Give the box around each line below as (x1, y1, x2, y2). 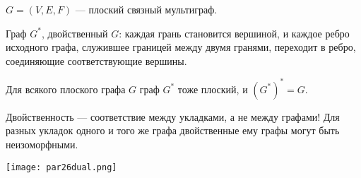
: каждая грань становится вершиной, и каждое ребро (119, 25, 350, 40)
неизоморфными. (6, 137, 78, 152)
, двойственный (41, 25, 108, 40)
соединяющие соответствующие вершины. (6, 53, 187, 68)
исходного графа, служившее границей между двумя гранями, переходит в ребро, (6, 40, 356, 54)
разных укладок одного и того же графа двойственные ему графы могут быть (6, 123, 340, 138)
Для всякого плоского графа (6, 81, 126, 96)
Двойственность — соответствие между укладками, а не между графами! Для (6, 109, 340, 124)
